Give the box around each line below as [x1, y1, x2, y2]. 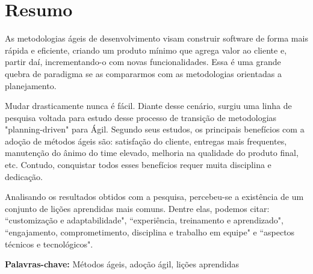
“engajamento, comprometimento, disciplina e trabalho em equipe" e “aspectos [5, 226, 295, 238]
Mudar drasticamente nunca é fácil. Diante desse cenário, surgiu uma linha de [5, 99, 292, 112]
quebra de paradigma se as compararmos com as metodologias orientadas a [5, 67, 282, 79]
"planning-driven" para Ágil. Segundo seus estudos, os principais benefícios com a [5, 123, 305, 135]
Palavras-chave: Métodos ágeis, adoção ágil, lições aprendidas [5, 258, 239, 270]
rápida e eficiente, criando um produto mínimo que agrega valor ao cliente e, [5, 43, 287, 56]
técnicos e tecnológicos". [5, 237, 93, 250]
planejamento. [5, 79, 57, 92]
